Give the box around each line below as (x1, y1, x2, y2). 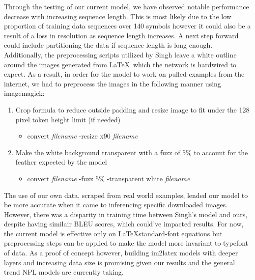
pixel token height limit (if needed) (15, 114, 121, 124)
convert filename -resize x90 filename (27, 131, 138, 141)
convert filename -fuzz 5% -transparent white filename (27, 173, 190, 183)
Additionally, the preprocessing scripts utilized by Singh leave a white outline (4, 49, 237, 59)
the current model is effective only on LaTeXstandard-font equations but (4, 228, 223, 238)
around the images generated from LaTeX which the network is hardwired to (4, 59, 237, 69)
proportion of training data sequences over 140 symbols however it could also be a (4, 21, 251, 31)
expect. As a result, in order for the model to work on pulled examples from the (4, 69, 245, 79)
